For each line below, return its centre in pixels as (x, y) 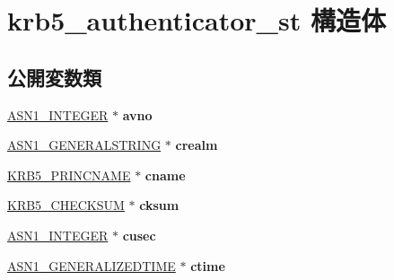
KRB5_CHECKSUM (66, 205)
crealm (197, 145)
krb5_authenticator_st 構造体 (197, 20)
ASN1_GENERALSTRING (84, 145)
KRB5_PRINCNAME (69, 175)
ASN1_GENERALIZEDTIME (92, 265)
